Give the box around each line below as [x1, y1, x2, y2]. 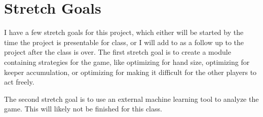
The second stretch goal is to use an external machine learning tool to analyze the [4, 93, 259, 104]
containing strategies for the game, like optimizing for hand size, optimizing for [4, 56, 250, 67]
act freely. [4, 76, 34, 87]
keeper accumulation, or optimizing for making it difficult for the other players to [4, 66, 257, 77]
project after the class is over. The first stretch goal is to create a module [4, 47, 231, 57]
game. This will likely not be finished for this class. [4, 103, 162, 114]
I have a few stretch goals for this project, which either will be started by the [4, 27, 244, 37]
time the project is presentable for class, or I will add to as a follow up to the [4, 36, 244, 47]
